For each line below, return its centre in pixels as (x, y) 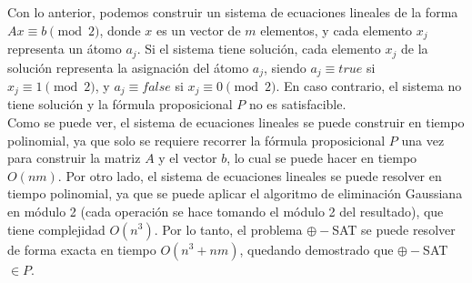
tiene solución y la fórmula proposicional (120, 104)
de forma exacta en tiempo (82, 249)
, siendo (285, 67)
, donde (120, 30)
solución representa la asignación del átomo (128, 67)
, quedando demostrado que (316, 249)
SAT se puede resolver (394, 229)
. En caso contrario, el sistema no (369, 85)
